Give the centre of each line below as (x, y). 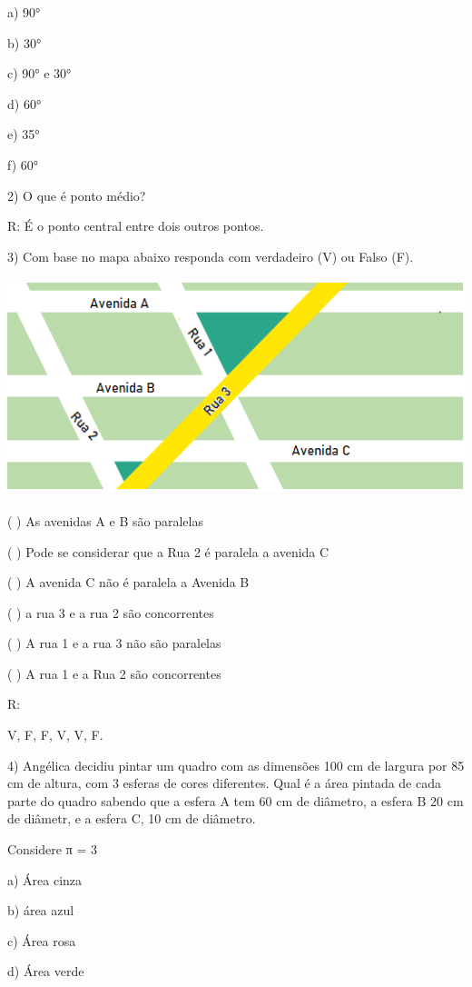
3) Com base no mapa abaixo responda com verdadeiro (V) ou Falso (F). (211, 256)
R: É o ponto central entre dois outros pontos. (136, 226)
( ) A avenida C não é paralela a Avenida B (128, 582)
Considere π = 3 (52, 849)
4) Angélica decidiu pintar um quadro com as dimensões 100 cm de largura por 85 (236, 765)
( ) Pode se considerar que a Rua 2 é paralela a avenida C (168, 551)
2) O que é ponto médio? (77, 195)
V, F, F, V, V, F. (55, 735)
